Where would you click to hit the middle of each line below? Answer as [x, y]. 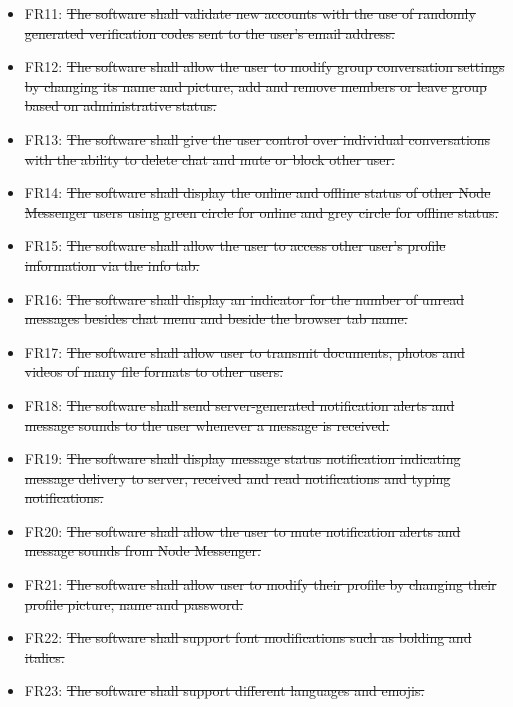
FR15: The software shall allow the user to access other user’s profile [235, 245]
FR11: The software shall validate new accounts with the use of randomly [250, 13]
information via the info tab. [112, 264]
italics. [44, 656]
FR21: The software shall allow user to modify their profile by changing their [260, 584]
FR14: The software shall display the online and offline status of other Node [257, 192]
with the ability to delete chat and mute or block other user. [209, 158]
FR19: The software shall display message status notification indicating [242, 458]
